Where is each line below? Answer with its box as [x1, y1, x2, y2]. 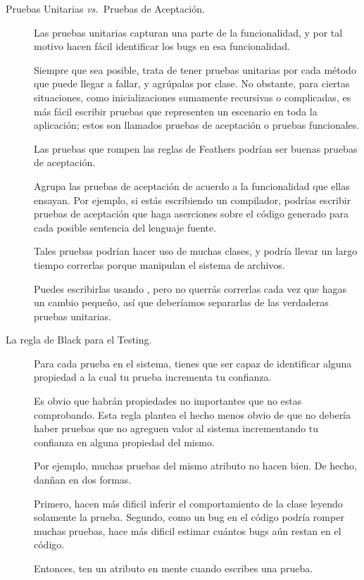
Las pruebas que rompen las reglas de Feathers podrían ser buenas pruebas [34, 141, 358, 156]
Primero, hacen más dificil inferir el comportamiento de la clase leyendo [34, 496, 343, 510]
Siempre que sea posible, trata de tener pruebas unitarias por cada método [34, 62, 356, 77]
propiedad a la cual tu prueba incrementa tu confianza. [34, 370, 272, 384]
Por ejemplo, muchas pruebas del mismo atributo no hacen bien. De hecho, [34, 458, 357, 473]
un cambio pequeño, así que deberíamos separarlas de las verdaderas [34, 295, 329, 310]
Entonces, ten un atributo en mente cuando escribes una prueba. [34, 561, 313, 575]
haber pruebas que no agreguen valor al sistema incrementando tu [34, 421, 319, 436]
